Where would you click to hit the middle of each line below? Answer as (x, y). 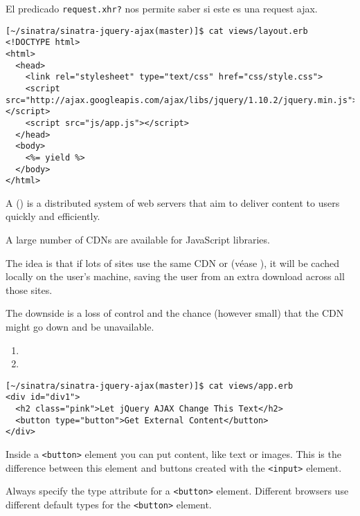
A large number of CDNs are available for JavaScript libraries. (138, 240)
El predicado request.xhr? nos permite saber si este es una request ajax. (162, 8)
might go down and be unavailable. (80, 326)
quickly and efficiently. (53, 216)
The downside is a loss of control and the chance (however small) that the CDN (175, 313)
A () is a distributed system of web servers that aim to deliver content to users (173, 202)
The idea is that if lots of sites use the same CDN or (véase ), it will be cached (173, 262)
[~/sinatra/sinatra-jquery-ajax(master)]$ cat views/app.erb (150, 386)
